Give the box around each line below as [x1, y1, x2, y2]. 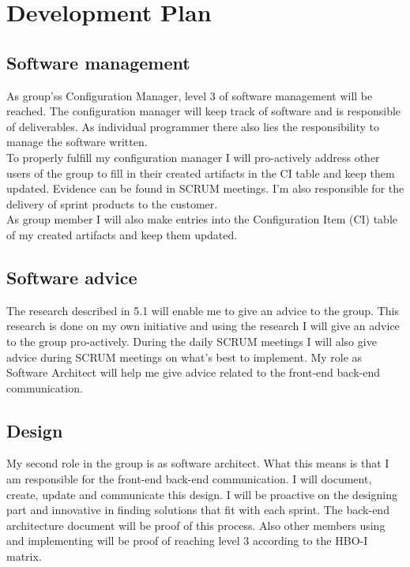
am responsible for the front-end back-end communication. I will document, [6, 471, 372, 487]
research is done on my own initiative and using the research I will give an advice [6, 317, 400, 334]
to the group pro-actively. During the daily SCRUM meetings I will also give [6, 332, 377, 349]
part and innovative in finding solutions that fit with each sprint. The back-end [6, 501, 389, 518]
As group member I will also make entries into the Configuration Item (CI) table [6, 211, 398, 227]
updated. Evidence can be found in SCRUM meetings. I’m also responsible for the [6, 180, 404, 197]
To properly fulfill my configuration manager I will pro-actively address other [6, 148, 380, 165]
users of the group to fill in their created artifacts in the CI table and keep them [6, 164, 395, 181]
